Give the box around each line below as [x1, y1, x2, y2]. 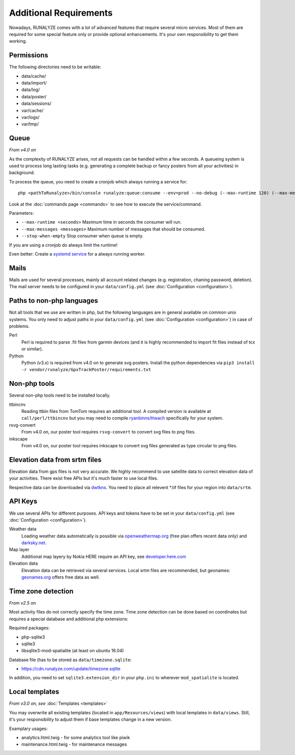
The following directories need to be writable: [9, 64, 101, 70]
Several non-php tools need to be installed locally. [9, 392, 111, 398]
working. [9, 38, 27, 44]
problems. [9, 323, 29, 329]
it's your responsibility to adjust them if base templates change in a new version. [9, 717, 172, 723]
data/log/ [21, 87, 40, 93]
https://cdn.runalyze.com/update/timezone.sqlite [21, 666, 120, 672]
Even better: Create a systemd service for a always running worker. [9, 251, 146, 257]
